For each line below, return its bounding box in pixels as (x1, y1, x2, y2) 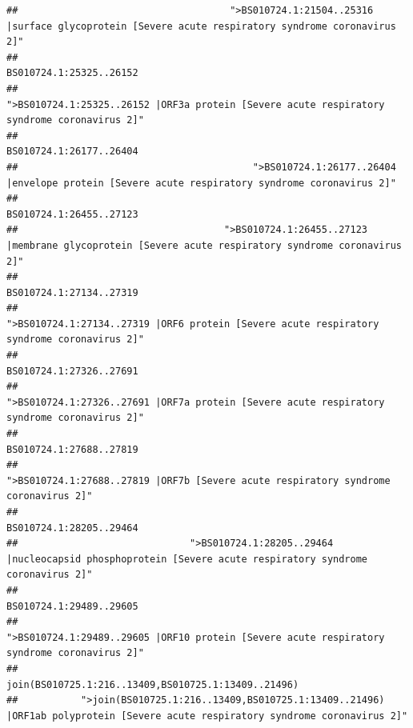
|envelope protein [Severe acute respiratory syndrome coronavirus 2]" (6, 177, 396, 189)
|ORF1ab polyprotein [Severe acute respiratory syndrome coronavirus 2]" (6, 710, 408, 722)
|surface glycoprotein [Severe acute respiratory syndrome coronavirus (6, 20, 396, 32)
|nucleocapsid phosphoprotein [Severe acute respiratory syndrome (6, 553, 368, 565)
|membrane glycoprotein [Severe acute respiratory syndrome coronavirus (6, 239, 402, 251)
